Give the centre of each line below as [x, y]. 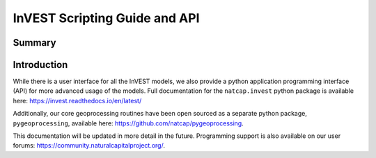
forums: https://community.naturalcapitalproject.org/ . [89, 146]
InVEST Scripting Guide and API [106, 18]
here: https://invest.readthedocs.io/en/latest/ [77, 100]
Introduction [40, 65]
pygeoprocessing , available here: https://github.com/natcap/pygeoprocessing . [128, 123]
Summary [34, 43]
